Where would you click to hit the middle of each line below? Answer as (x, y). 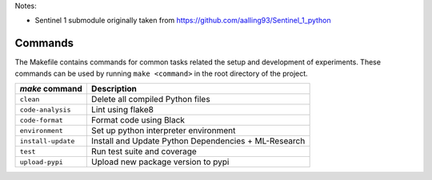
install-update (47, 141)
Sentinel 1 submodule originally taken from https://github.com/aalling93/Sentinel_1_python (183, 21)
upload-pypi (41, 162)
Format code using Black (138, 120)
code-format (41, 120)
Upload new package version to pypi (160, 162)
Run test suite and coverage (144, 151)
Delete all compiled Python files (151, 100)
